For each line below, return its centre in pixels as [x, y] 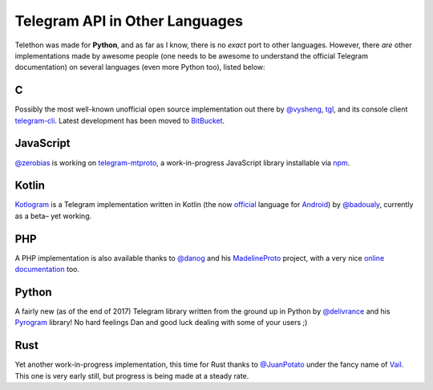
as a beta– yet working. [53, 216]
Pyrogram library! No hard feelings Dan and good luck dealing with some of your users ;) [161, 323]
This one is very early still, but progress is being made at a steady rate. [132, 376]
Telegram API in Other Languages [129, 21]
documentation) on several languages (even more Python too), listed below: [140, 67]
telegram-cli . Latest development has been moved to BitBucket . [120, 120]
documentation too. [47, 270]
